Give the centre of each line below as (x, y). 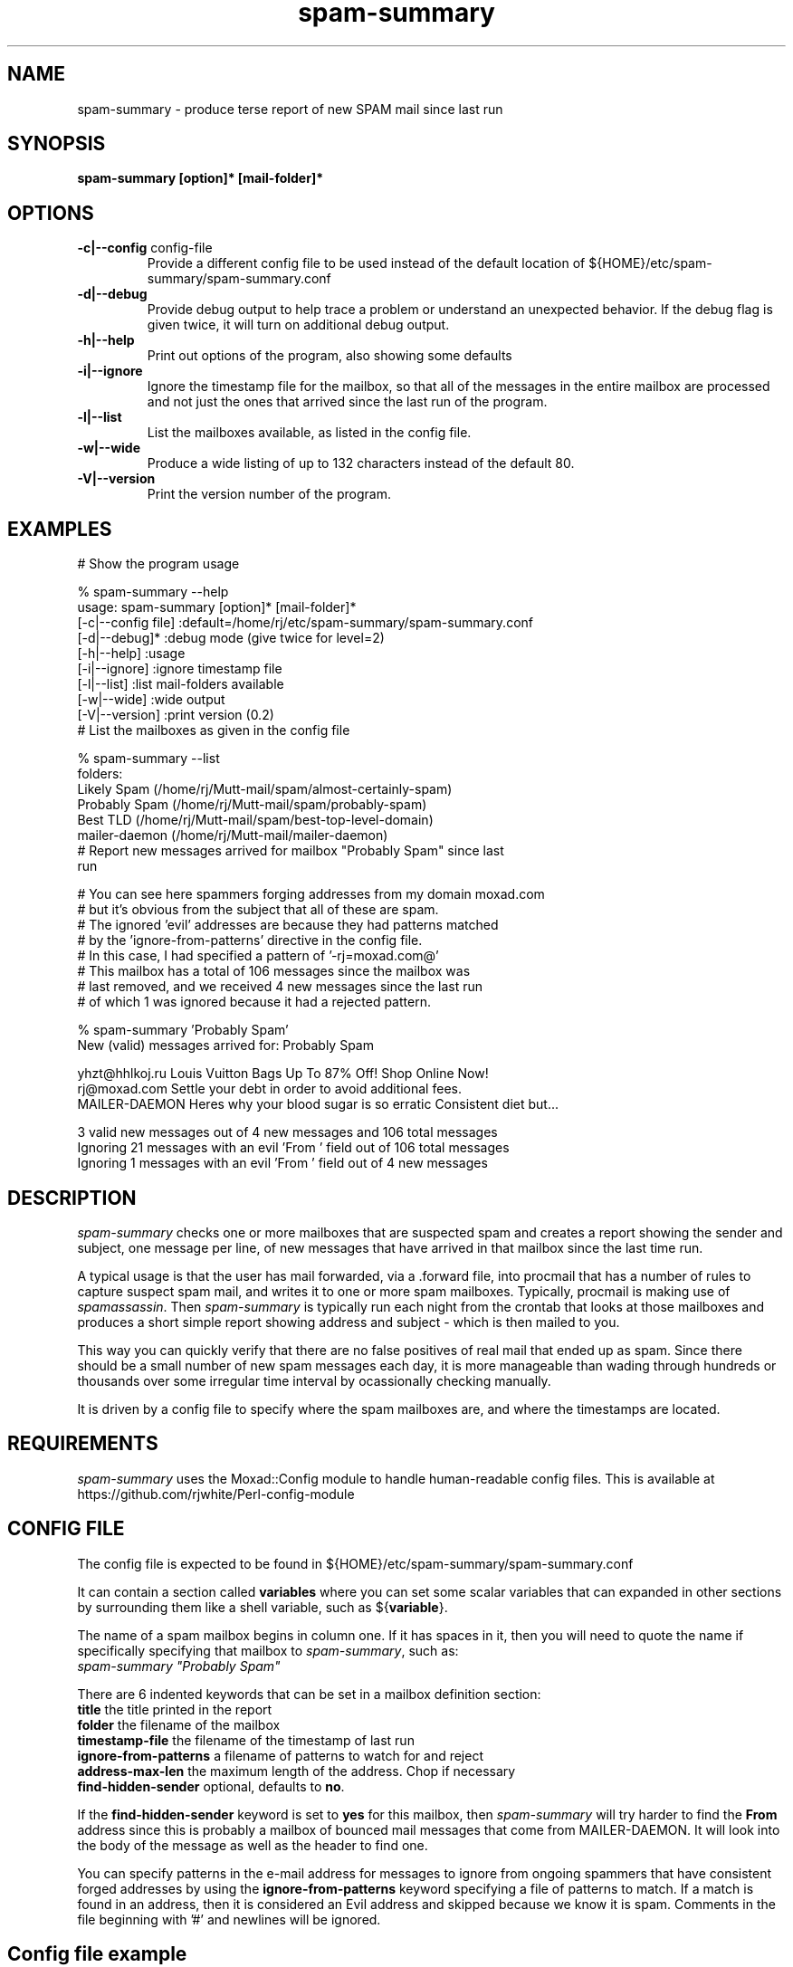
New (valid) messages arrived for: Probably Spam (225, 1046)
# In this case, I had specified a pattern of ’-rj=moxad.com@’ (258, 956)
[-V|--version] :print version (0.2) (176, 715)
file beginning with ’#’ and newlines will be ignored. (229, 1919)
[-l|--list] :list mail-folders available (181, 684)
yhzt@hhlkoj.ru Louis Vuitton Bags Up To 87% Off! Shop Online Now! (283, 1074)
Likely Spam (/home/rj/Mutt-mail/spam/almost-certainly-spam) (265, 789)
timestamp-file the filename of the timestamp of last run (246, 1740)
